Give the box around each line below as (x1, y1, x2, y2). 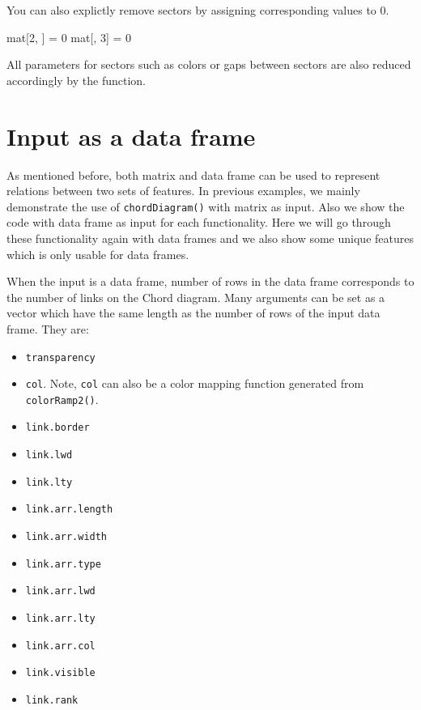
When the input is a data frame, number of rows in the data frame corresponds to (6, 273, 415, 290)
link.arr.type (25, 558, 101, 570)
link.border (25, 422, 90, 434)
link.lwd (25, 449, 73, 461)
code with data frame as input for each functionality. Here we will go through (6, 214, 391, 231)
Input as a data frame (6, 119, 256, 152)
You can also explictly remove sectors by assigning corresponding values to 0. (6, 2, 389, 18)
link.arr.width (25, 531, 108, 543)
